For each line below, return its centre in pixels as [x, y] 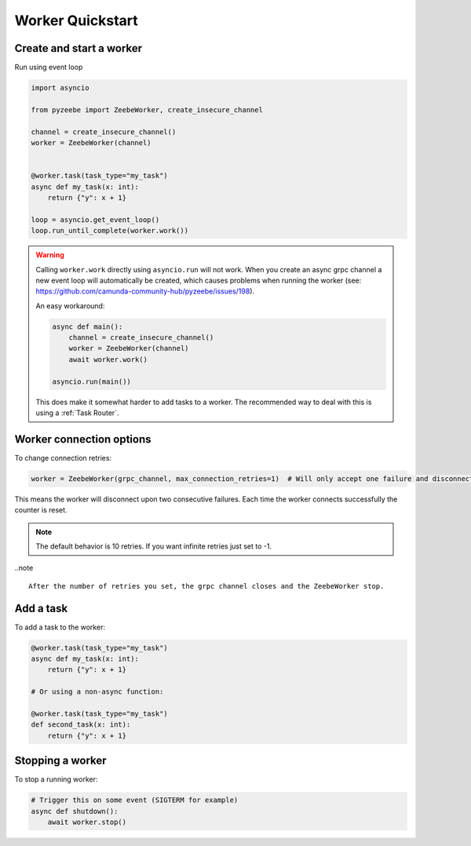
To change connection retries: [63, 458]
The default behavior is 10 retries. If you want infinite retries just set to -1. [154, 546]
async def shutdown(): [75, 811]
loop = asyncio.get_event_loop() [95, 219]
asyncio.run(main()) [91, 381]
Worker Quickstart [77, 20]
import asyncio [60, 88]
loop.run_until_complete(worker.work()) [110, 231]
